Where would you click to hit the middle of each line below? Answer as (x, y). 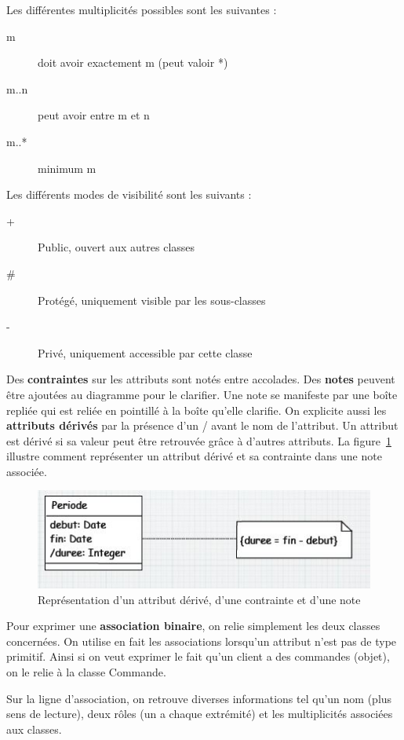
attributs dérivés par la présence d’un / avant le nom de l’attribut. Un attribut (202, 425)
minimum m (67, 168)
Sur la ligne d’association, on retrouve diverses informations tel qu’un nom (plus (199, 698)
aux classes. (34, 729)
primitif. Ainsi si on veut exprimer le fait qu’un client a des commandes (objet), (198, 656)
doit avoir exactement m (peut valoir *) (133, 62)
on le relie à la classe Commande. (86, 671)
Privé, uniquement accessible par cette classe (145, 352)
